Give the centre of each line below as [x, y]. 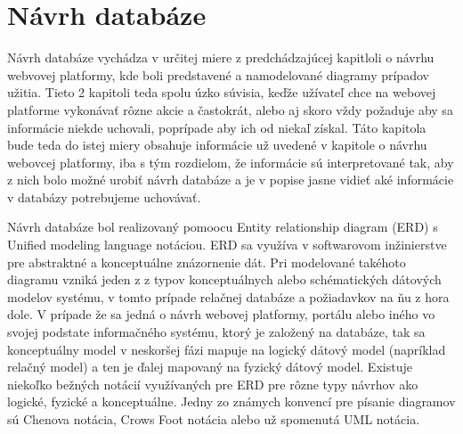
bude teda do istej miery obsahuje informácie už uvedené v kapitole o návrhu [217, 145]
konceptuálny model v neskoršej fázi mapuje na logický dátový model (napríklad [227, 349]
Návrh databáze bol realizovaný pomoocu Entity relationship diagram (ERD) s [223, 227]
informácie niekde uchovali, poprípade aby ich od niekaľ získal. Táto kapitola [217, 127]
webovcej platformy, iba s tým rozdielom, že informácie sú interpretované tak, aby [231, 162]
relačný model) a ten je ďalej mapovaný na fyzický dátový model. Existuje [210, 367]
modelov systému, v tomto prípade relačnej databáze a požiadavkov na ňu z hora [228, 296]
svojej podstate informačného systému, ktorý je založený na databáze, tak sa [216, 332]
